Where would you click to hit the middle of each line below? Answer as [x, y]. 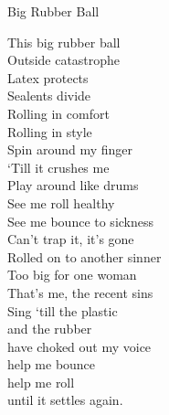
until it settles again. [65, 400]
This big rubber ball [64, 42]
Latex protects [48, 77]
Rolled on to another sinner [84, 256]
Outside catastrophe [64, 60]
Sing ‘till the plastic [63, 310]
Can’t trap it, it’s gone [71, 239]
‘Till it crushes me [58, 167]
